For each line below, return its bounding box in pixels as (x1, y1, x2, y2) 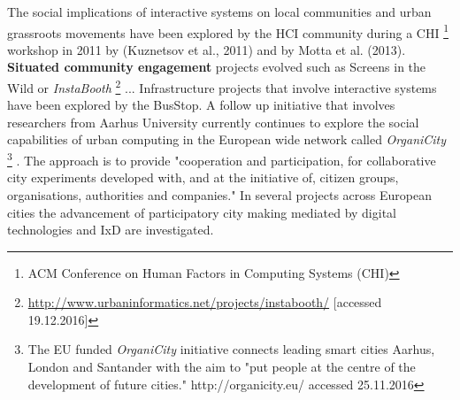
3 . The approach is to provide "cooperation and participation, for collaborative (7, 149, 436, 169)
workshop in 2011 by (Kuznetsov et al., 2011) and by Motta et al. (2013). (7, 40, 406, 58)
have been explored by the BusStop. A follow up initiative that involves (7, 96, 395, 114)
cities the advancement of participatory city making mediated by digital (7, 203, 396, 221)
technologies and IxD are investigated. (7, 220, 214, 239)
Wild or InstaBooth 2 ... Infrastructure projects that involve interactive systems (7, 76, 437, 96)
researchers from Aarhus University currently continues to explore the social (7, 112, 419, 131)
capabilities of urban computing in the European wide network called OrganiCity (7, 130, 447, 149)
